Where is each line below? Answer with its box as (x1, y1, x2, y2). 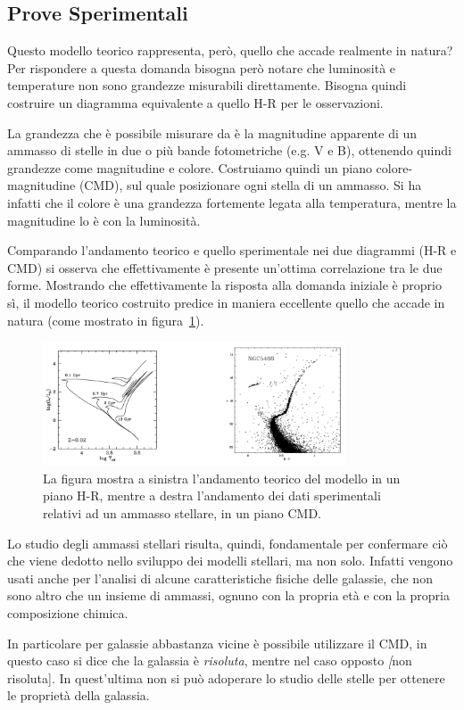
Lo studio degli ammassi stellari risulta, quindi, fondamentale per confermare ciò (7, 533, 448, 552)
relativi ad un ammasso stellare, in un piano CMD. (43, 504, 322, 522)
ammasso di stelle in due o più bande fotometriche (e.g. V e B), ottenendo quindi (7, 141, 452, 160)
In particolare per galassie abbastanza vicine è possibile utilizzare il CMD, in (7, 633, 427, 652)
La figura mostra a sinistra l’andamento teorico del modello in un (43, 468, 401, 487)
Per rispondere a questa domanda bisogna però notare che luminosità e (7, 58, 396, 77)
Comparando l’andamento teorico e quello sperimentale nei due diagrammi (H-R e (7, 241, 457, 260)
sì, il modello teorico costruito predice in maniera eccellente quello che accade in (7, 293, 445, 311)
